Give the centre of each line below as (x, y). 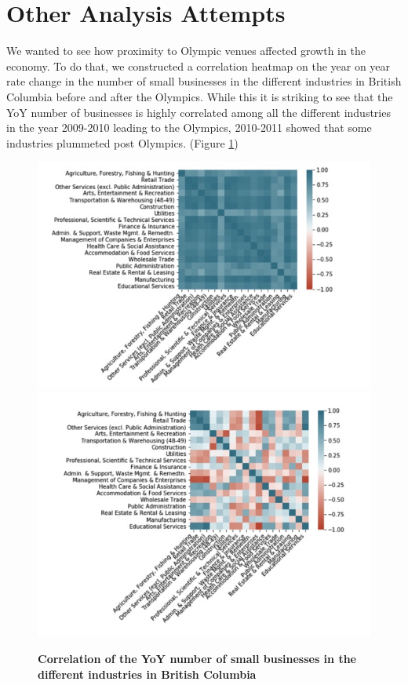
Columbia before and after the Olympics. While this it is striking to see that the (200, 96)
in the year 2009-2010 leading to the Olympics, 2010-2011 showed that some (189, 128)
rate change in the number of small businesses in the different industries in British (204, 81)
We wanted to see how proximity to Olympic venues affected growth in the (186, 51)
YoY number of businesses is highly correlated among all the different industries (199, 112)
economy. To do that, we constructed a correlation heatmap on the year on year (199, 66)
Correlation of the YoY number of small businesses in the (197, 659)
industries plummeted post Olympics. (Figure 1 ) (122, 142)
